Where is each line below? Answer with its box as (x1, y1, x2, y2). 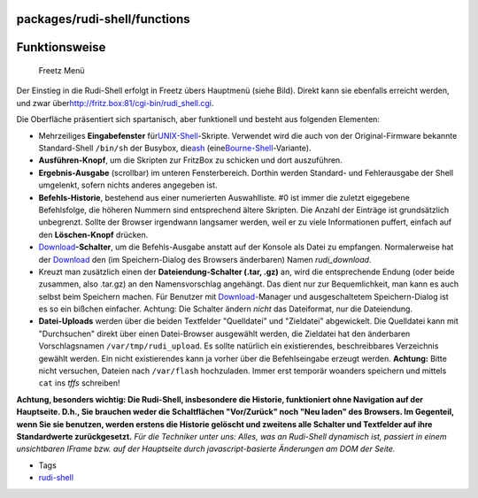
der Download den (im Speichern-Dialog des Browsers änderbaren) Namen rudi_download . (38, 254, 372, 264)
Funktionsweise (16, 40, 106, 55)
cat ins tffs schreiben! (38, 378, 120, 388)
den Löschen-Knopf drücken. (38, 229, 149, 240)
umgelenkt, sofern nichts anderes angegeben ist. (38, 180, 218, 190)
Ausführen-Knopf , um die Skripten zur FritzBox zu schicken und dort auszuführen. (38, 155, 343, 165)
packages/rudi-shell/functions (16, 11, 190, 27)
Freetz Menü (38, 65, 85, 76)
